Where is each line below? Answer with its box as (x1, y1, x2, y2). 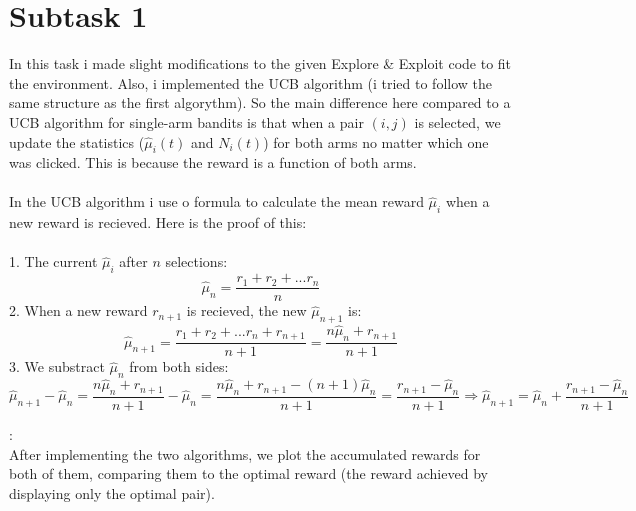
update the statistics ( (9, 131, 145, 152)
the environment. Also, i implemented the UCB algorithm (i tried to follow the (9, 72, 492, 93)
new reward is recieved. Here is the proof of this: (9, 212, 307, 233)
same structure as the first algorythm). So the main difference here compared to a (9, 92, 511, 113)
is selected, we (414, 111, 501, 132)
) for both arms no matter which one (263, 131, 489, 152)
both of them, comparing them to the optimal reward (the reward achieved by (9, 463, 488, 484)
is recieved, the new (186, 300, 307, 321)
